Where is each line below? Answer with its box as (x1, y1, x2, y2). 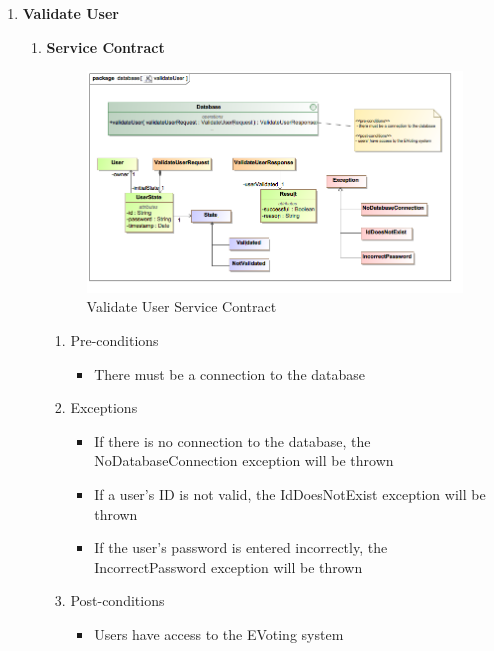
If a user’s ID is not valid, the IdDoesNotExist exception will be (94, 484, 486, 505)
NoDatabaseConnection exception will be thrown (94, 450, 394, 471)
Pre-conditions (70, 330, 159, 351)
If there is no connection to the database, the (94, 430, 371, 451)
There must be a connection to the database (94, 363, 366, 384)
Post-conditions (70, 590, 165, 611)
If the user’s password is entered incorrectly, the (94, 537, 388, 558)
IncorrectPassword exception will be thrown (94, 556, 363, 577)
